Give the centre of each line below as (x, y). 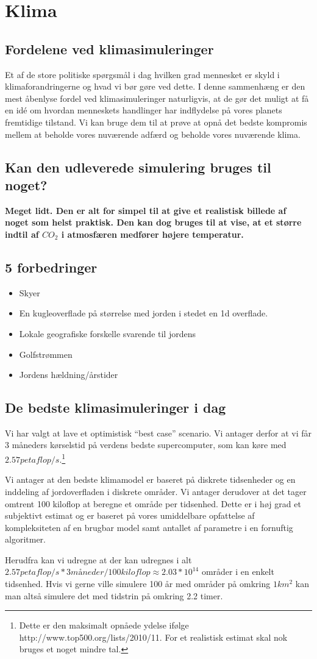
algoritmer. (25, 539)
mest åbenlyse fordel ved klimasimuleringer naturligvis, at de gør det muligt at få (157, 98)
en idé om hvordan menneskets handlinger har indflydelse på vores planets (144, 110)
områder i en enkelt (238, 572)
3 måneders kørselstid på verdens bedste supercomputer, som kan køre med (146, 445)
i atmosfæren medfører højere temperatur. (152, 234)
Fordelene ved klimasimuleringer (109, 48)
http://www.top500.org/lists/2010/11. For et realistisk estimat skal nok (153, 637)
